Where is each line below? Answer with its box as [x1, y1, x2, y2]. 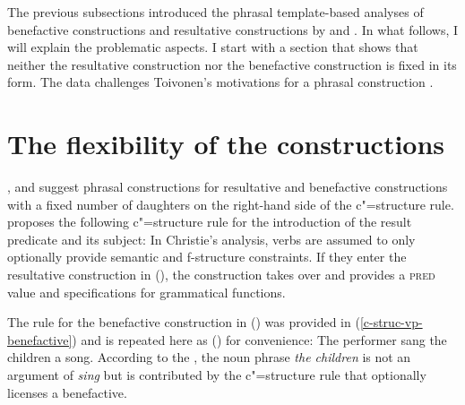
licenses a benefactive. [7, 383, 127, 401]
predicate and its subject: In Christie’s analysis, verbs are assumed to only [7, 229, 416, 248]
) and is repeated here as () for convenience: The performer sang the [72, 330, 447, 349]
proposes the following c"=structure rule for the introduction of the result [7, 212, 412, 231]
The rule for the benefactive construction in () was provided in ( [7, 313, 360, 332]
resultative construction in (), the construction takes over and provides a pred [7, 265, 435, 284]
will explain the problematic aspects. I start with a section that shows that [7, 38, 418, 56]
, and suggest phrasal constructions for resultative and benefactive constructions [7, 177, 448, 196]
